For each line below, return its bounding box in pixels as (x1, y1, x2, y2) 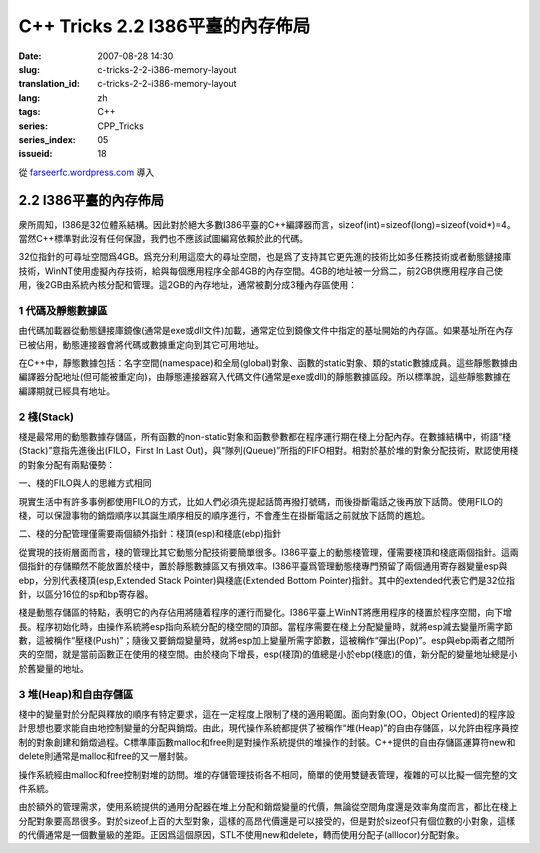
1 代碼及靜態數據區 (18, 303, 108, 317)
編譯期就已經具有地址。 (18, 385, 115, 397)
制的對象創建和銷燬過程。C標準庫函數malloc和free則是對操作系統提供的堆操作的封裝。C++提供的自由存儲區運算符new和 (18, 736, 516, 748)
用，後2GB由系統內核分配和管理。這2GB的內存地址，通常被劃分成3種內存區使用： (18, 279, 357, 291)
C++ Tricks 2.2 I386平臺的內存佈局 (18, 15, 311, 37)
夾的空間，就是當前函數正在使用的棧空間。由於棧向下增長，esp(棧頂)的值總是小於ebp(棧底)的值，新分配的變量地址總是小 (18, 648, 518, 660)
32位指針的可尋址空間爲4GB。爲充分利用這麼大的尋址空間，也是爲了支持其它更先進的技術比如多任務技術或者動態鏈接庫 (18, 251, 512, 263)
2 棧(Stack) (18, 410, 75, 424)
